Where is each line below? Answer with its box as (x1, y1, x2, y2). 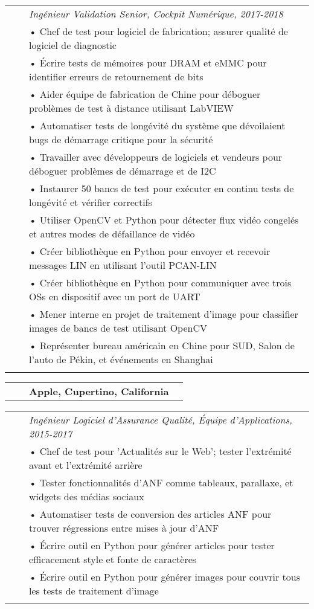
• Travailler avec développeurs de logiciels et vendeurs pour (29, 150, 283, 164)
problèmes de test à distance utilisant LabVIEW (29, 101, 234, 115)
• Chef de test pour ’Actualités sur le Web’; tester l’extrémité (29, 444, 292, 458)
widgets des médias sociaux (29, 489, 144, 503)
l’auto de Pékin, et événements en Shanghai (29, 352, 213, 366)
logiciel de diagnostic (29, 38, 117, 52)
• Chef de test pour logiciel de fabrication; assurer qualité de (29, 24, 288, 38)
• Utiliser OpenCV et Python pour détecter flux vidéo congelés (29, 213, 299, 227)
